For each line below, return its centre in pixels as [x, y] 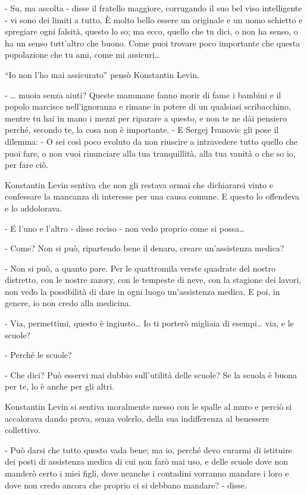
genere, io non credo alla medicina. [68, 303]
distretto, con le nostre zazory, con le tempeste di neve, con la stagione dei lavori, [153, 280]
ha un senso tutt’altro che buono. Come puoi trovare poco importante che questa [153, 43]
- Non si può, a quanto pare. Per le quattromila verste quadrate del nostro [140, 268]
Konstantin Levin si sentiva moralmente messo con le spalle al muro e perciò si [148, 407]
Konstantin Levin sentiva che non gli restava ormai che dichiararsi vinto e [139, 184]
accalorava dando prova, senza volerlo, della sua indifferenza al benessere [137, 418]
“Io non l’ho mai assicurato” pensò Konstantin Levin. [102, 74]
